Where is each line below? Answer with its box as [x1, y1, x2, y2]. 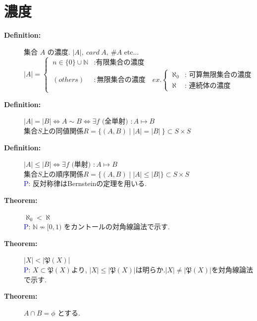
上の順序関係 [42, 168, 84, 179]
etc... [124, 46, 139, 57]
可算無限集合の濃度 [189, 71, 252, 78]
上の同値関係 [42, 126, 84, 136]
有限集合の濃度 [96, 59, 145, 66]
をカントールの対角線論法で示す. [64, 221, 170, 232]
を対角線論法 [211, 264, 253, 275]
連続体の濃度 [189, 82, 231, 90]
